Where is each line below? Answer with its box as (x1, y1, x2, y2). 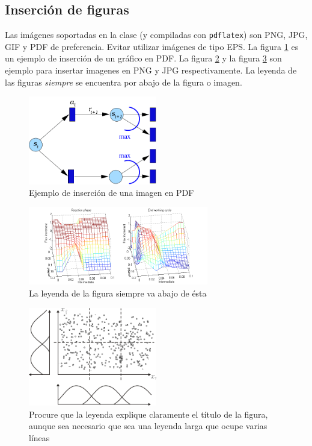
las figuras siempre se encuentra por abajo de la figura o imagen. (5, 75, 242, 88)
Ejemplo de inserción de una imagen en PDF (29, 186, 194, 199)
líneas (29, 431, 50, 444)
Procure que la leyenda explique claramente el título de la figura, (29, 407, 268, 420)
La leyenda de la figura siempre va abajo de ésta (29, 287, 207, 299)
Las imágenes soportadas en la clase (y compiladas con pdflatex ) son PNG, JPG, (5, 28, 308, 41)
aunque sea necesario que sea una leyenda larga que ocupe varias (29, 419, 268, 432)
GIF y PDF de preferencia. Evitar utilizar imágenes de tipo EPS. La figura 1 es (5, 40, 299, 52)
